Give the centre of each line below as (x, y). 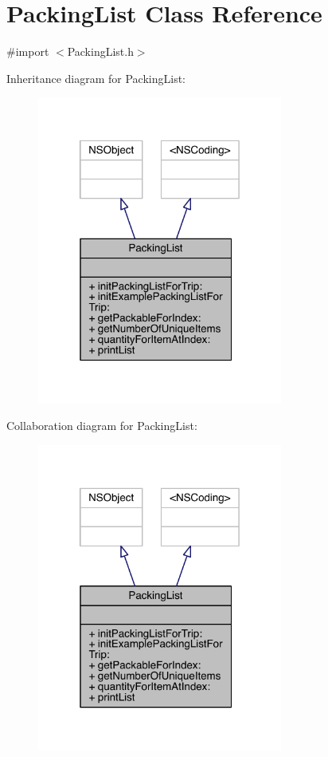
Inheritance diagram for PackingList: (96, 78)
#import (28, 51)
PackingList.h (100, 51)
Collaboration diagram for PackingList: (102, 426)
